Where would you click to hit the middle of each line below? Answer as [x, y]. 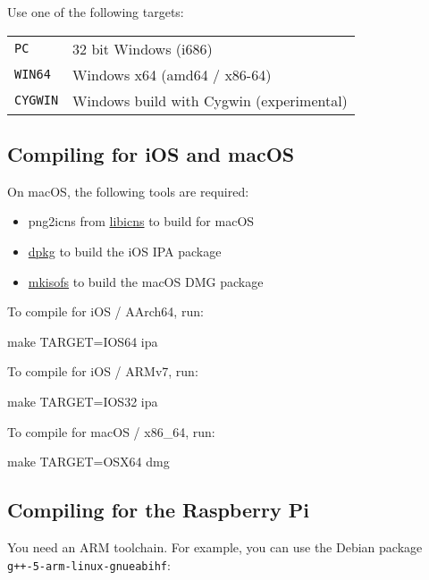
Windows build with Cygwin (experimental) [210, 100]
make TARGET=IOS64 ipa [83, 341]
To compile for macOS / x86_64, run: [111, 431]
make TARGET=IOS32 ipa [83, 401]
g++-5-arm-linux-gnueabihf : [89, 564]
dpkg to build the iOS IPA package [125, 251]
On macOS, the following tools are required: [128, 191]
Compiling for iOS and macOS [151, 153]
